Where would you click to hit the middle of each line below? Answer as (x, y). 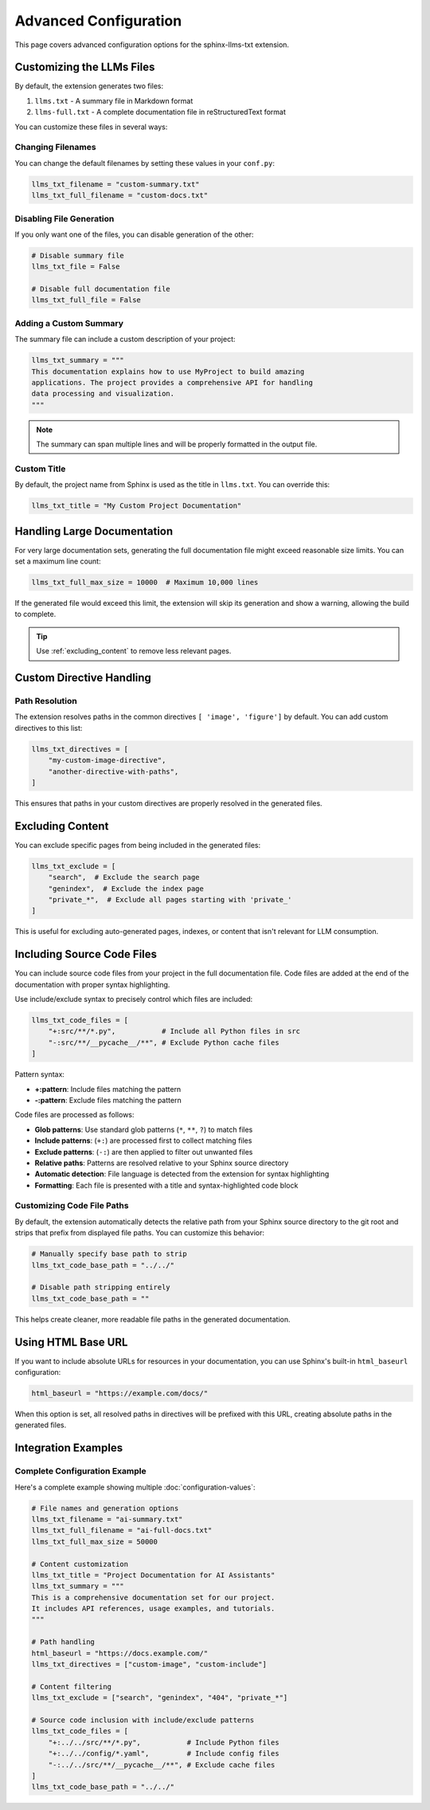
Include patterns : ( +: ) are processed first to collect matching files (143, 1141)
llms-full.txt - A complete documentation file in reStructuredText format (160, 112)
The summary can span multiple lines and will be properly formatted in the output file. (177, 444)
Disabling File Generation (64, 218)
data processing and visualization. (103, 394)
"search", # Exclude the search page (124, 878)
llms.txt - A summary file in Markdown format (114, 100)
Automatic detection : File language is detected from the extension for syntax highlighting (182, 1174)
